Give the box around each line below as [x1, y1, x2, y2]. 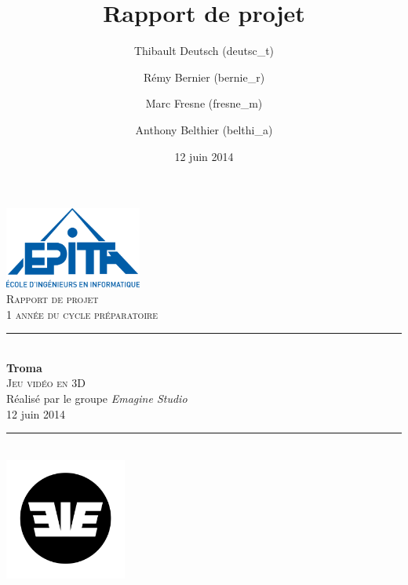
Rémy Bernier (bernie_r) [143, 68, 265, 85]
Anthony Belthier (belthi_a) [135, 121, 273, 137]
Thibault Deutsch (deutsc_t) [133, 42, 275, 59]
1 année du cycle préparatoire [6, 305, 158, 322]
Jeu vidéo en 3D [6, 375, 86, 391]
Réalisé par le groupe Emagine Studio [6, 389, 188, 406]
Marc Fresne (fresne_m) [145, 95, 263, 112]
